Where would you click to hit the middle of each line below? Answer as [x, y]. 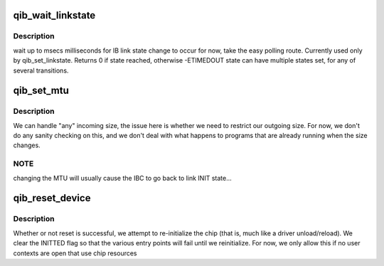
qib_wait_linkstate [54, 15]
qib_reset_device [52, 198]
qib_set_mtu [41, 91]
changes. [27, 145]
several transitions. [41, 70]
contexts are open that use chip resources [75, 253]
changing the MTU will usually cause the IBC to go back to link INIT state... [122, 178]
